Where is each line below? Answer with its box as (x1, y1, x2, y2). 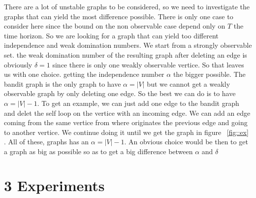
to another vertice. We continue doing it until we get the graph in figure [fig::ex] (4, 127, 249, 137)
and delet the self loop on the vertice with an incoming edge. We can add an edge (4, 107, 251, 118)
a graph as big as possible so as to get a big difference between (4, 146, 193, 156)
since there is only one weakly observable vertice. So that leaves (52, 59, 244, 69)
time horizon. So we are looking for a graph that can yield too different (4, 30, 219, 40)
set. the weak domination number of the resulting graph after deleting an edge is (4, 49, 247, 60)
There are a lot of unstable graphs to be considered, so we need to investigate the (4, 1, 250, 11)
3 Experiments (4, 175, 105, 195)
